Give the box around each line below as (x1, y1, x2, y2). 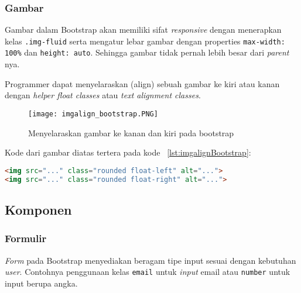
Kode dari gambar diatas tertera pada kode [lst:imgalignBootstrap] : (5, 146, 251, 158)
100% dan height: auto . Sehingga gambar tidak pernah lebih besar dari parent (5, 46, 289, 58)
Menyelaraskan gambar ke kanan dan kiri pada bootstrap (28, 126, 234, 139)
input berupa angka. (5, 277, 78, 289)
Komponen (5, 200, 72, 218)
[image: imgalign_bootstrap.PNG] (28, 109, 158, 118)
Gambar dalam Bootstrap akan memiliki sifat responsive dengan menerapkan (5, 23, 282, 36)
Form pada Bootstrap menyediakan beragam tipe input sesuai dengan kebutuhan (5, 254, 296, 266)
